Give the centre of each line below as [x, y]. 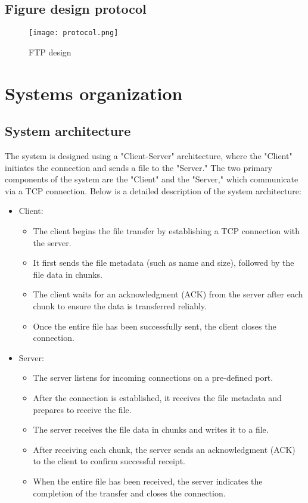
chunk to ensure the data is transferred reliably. [120, 305]
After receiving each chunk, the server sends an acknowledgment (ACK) [164, 449]
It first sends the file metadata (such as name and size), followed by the [164, 263]
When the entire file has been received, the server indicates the [148, 481]
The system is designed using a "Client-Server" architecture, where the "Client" [149, 156]
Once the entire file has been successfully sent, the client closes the [155, 326]
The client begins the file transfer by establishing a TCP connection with [167, 231]
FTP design [50, 52]
